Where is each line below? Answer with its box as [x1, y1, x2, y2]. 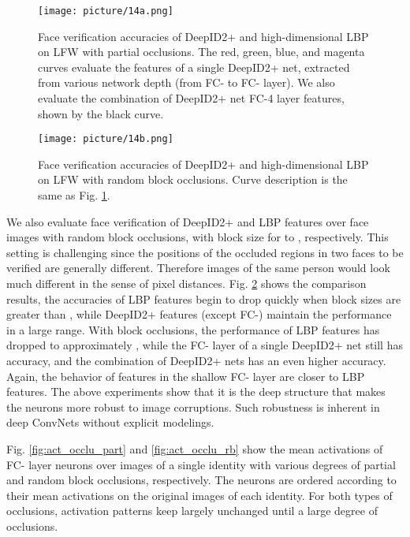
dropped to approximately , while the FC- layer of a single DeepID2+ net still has [6, 337, 403, 353]
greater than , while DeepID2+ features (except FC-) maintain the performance [6, 306, 392, 323]
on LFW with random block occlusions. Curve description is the [38, 171, 348, 188]
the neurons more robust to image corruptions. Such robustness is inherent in [6, 398, 380, 415]
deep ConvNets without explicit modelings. [6, 414, 214, 431]
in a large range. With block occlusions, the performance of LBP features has [6, 321, 380, 337]
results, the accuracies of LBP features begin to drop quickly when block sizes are [6, 290, 401, 307]
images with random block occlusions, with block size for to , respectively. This [6, 229, 389, 245]
